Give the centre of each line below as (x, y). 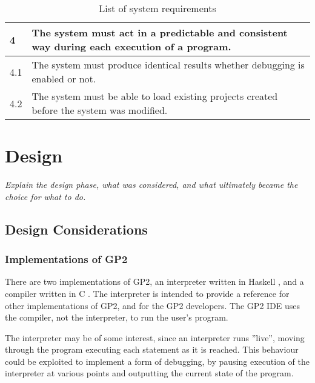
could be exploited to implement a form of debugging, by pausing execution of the (157, 361)
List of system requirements (157, 8)
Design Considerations (76, 229)
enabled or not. (64, 78)
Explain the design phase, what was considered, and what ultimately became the (151, 185)
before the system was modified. (100, 110)
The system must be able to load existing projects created (155, 96)
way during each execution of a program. (131, 46)
